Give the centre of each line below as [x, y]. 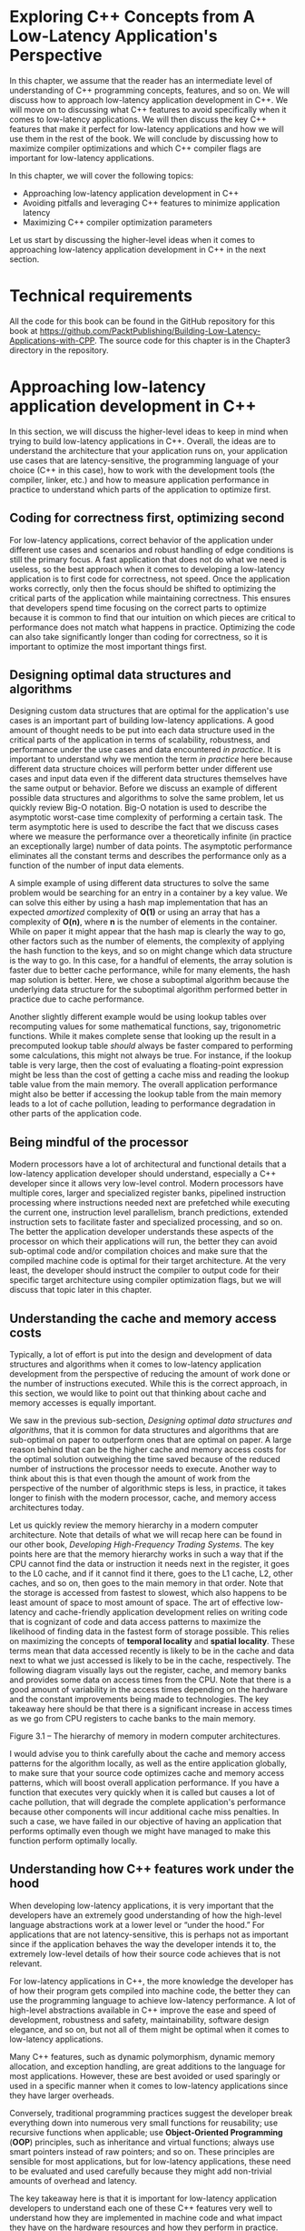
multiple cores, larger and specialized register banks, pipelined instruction [148, 1193]
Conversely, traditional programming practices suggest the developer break [151, 2113]
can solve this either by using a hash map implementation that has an [139, 903]
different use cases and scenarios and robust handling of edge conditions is [152, 550]
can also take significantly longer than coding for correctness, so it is [138, 636]
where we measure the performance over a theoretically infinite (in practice [151, 837]
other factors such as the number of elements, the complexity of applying [147, 941]
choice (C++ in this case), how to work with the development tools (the [142, 469]
